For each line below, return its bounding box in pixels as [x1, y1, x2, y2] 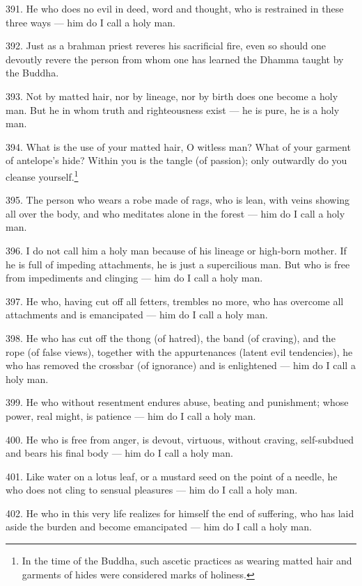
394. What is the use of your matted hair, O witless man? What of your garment [6, 139, 351, 154]
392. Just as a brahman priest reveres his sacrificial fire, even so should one [6, 38, 326, 53]
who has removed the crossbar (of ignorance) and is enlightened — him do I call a [6, 358, 356, 373]
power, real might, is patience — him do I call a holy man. [6, 408, 256, 423]
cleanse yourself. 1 [6, 167, 79, 184]
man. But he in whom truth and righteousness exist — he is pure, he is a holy [6, 102, 340, 117]
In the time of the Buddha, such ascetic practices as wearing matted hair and [22, 553, 352, 568]
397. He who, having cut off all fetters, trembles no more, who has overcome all [6, 293, 344, 308]
